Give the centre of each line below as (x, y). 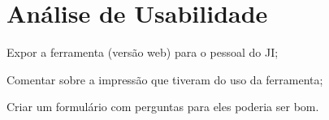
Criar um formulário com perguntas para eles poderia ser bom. (163, 107)
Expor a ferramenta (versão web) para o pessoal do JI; (143, 52)
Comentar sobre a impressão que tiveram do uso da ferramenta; (165, 79)
